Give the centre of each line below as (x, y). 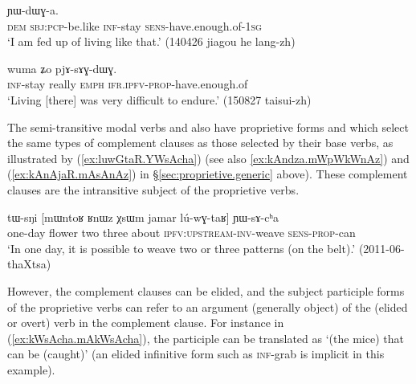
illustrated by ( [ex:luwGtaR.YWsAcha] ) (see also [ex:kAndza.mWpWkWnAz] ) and (208, 158)
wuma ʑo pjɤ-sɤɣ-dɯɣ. (62, 68)
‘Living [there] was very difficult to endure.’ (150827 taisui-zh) (159, 99)
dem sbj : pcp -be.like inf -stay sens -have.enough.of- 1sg (135, 25)
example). (31, 369)
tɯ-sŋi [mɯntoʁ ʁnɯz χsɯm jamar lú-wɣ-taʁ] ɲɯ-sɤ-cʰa (143, 217)
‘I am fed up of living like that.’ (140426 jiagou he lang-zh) (151, 41)
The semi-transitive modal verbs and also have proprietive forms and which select (208, 127)
